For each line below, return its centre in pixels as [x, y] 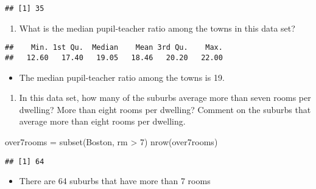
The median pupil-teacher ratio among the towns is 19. [122, 77]
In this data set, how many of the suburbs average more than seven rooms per [165, 98]
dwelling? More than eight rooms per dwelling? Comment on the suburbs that [165, 109]
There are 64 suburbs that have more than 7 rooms [115, 181]
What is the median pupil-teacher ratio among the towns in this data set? [157, 28]
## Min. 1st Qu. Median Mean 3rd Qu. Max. [114, 48]
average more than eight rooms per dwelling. [102, 121]
